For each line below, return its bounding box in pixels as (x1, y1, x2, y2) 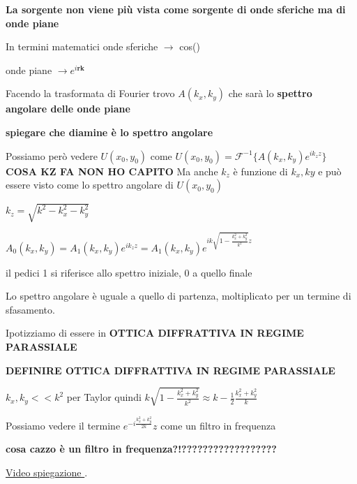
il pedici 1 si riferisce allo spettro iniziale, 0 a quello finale (6, 265, 252, 279)
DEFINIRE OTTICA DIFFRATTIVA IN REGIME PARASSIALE (6, 362, 335, 377)
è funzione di (233, 163, 288, 178)
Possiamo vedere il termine (6, 418, 121, 432)
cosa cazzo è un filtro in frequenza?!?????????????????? (6, 441, 277, 456)
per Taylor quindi (66, 390, 142, 404)
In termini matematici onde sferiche (6, 39, 158, 54)
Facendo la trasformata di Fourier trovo (6, 86, 175, 101)
